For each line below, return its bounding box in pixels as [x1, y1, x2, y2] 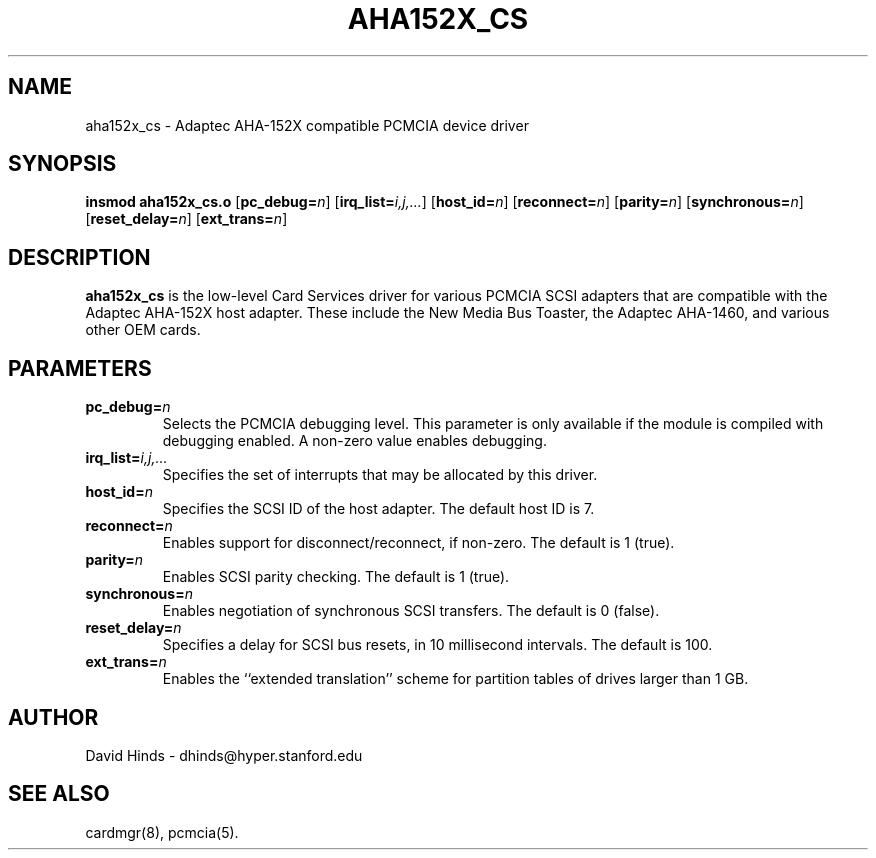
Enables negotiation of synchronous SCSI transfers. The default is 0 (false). [162, 602, 660, 620]
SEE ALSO [8, 781, 110, 807]
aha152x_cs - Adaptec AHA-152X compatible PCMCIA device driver [85, 116, 529, 134]
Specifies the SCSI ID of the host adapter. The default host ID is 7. [162, 500, 595, 518]
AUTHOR [8, 704, 99, 730]
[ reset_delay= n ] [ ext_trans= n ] [85, 210, 288, 228]
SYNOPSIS [8, 151, 117, 177]
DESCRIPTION [8, 244, 151, 270]
